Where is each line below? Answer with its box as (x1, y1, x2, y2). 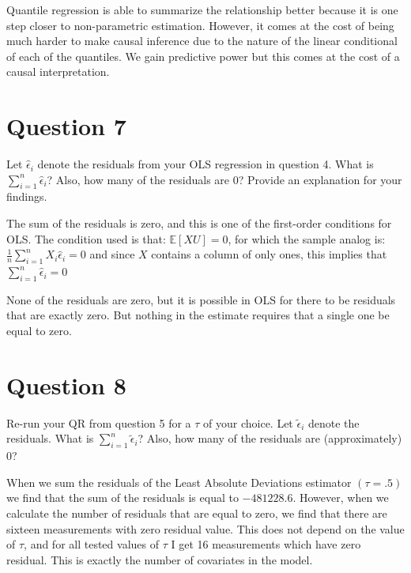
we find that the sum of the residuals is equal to (6, 489, 239, 506)
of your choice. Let (203, 414, 293, 431)
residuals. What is (6, 430, 94, 447)
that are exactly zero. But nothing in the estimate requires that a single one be (6, 307, 390, 323)
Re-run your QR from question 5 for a (6, 414, 191, 431)
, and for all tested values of (24, 536, 159, 552)
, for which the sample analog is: (228, 230, 386, 247)
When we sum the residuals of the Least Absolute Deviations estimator (6, 473, 352, 490)
